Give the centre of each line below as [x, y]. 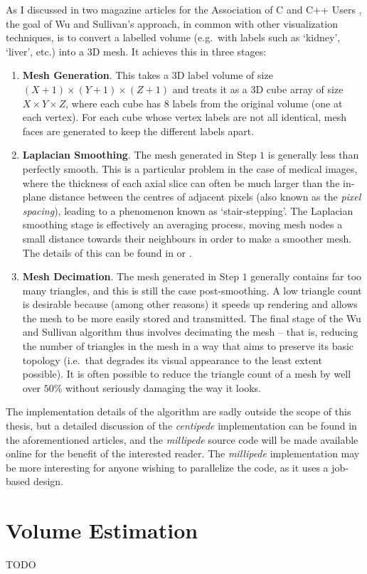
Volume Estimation [102, 530]
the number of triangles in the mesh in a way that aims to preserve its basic [188, 346]
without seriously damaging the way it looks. [163, 387]
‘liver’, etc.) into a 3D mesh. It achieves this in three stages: [136, 51]
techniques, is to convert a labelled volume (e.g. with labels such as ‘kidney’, [173, 37]
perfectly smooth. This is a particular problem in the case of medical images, [190, 168]
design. [48, 481]
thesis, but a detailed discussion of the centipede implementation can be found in [181, 426]
